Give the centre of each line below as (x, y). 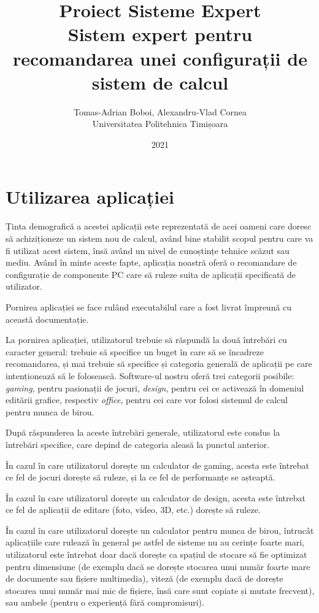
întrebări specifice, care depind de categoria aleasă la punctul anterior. (138, 444)
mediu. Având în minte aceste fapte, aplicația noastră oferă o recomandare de (151, 262)
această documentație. (47, 319)
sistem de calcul (160, 82)
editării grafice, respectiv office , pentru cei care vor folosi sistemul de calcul (147, 400)
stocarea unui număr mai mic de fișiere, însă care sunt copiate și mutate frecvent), (160, 590)
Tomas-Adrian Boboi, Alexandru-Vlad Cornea (160, 111)
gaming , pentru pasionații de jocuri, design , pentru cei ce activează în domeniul (155, 387)
